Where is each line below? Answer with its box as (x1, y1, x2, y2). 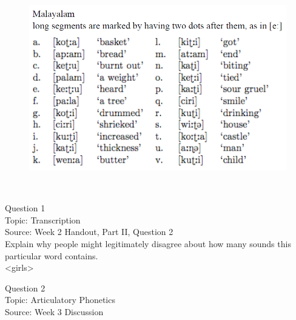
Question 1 (5, 202, 45, 214)
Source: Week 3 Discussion (5, 305, 104, 318)
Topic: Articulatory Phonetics (5, 293, 115, 306)
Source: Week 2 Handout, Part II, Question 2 (5, 225, 173, 238)
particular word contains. (5, 249, 98, 262)
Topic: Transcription (5, 213, 81, 226)
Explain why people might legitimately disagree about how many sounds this (5, 237, 291, 250)
